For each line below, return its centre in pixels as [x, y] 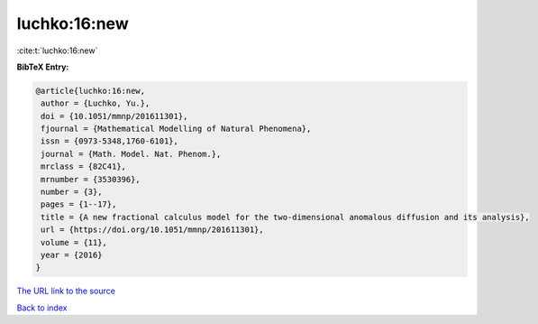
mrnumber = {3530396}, [91, 179]
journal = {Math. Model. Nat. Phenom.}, [131, 154]
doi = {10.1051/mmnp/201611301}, [114, 116]
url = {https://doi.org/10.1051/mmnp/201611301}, [153, 230]
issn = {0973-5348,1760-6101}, [110, 141]
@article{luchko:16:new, [91, 91]
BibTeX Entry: [43, 67]
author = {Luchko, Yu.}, [96, 103]
